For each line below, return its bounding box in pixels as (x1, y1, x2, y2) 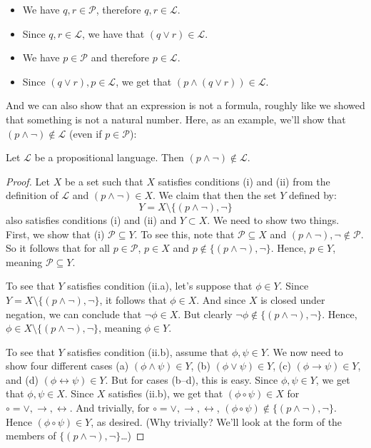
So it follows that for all (6, 240, 110, 255)
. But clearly (178, 306, 233, 321)
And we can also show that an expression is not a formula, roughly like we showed (6, 98, 365, 113)
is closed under (260, 292, 325, 307)
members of (6, 428, 56, 443)
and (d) (6, 372, 39, 387)
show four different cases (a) (6, 358, 129, 373)
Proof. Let (6, 173, 50, 188)
